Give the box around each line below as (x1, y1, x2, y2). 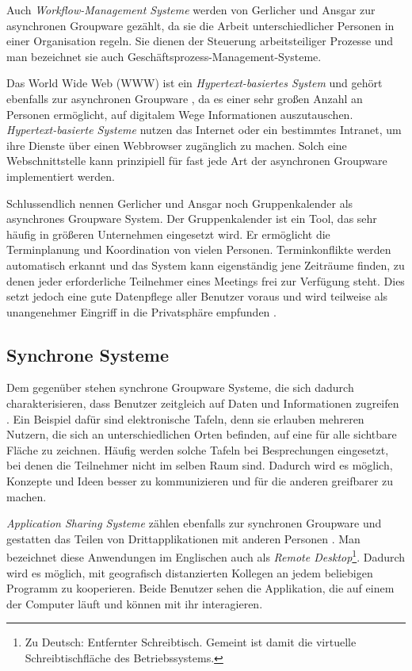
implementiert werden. (6, 167, 115, 184)
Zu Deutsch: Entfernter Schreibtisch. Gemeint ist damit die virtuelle (25, 634, 357, 650)
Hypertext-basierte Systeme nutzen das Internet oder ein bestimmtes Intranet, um (6, 121, 402, 138)
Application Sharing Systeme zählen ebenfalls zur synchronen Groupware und (6, 515, 382, 531)
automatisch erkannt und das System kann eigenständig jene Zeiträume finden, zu (6, 256, 405, 273)
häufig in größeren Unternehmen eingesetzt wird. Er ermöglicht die (6, 225, 330, 242)
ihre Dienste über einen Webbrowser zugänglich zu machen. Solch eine (6, 136, 347, 153)
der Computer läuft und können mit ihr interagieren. (6, 595, 263, 612)
